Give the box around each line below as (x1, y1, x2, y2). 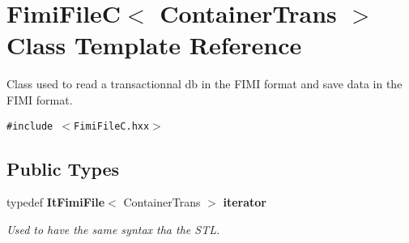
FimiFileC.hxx (74, 120, 150, 132)
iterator (223, 194, 266, 211)
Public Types (6, 156, 120, 181)
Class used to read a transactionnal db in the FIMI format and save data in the (6, 75, 403, 92)
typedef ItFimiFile (6, 194, 105, 211)
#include (6, 120, 53, 132)
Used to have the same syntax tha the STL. (6, 220, 220, 237)
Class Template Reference (6, 28, 302, 62)
